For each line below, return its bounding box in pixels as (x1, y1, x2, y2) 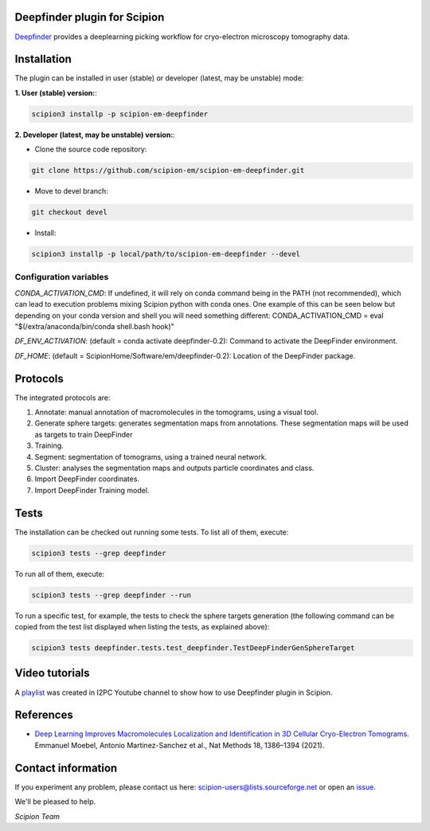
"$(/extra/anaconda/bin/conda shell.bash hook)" (14, 322, 174, 331)
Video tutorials (14, 666, 91, 680)
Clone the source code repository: (34, 144, 147, 155)
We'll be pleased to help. (14, 797, 96, 806)
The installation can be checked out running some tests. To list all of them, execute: (14, 527, 289, 537)
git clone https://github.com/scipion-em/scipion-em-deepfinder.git (31, 166, 305, 175)
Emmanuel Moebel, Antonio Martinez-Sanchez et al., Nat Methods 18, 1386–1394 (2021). (34, 740, 325, 750)
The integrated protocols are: (14, 393, 111, 402)
